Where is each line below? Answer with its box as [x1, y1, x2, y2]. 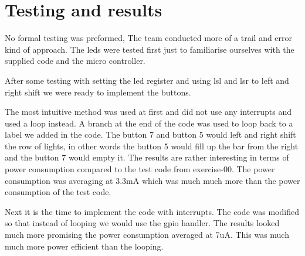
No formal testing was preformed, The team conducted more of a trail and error [5, 32, 293, 44]
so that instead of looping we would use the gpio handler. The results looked [5, 217, 280, 229]
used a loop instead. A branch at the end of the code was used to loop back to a [5, 117, 293, 129]
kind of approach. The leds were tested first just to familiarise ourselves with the [5, 43, 294, 55]
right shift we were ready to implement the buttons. [5, 86, 191, 98]
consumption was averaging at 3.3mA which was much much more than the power [5, 174, 300, 186]
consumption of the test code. [5, 186, 111, 198]
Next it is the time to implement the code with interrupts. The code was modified [5, 205, 299, 217]
